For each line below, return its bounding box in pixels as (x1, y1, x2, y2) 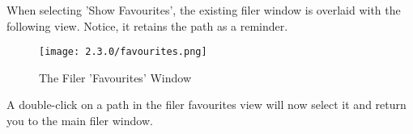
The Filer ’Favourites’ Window (39, 69, 192, 86)
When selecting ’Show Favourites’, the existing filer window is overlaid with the (6, 2, 401, 18)
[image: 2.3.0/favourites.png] (39, 46, 207, 58)
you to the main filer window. (6, 112, 153, 129)
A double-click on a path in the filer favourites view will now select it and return (6, 96, 407, 113)
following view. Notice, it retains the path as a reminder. (6, 17, 288, 34)
